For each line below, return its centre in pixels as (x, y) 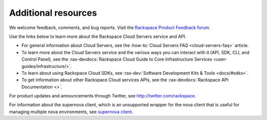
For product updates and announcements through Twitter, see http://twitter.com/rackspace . (103, 96)
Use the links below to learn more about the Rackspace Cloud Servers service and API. (98, 36)
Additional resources (53, 13)
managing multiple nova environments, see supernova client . (71, 112)
